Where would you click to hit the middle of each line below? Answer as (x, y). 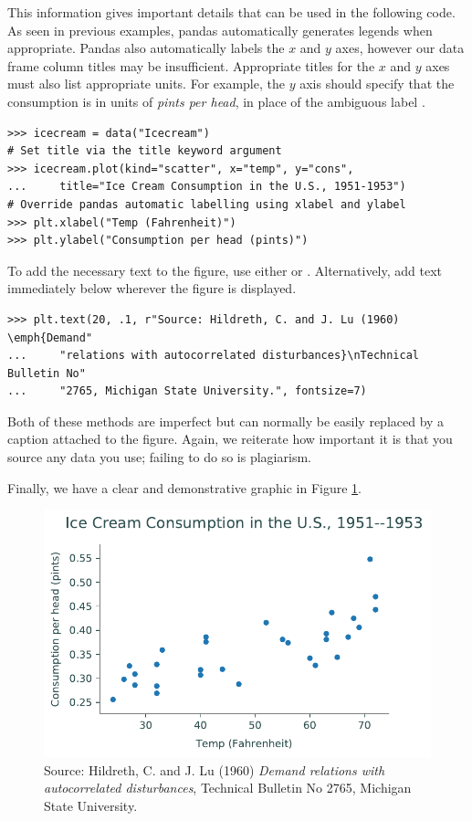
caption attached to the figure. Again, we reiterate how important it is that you (230, 439)
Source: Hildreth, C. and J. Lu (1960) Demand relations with (215, 769)
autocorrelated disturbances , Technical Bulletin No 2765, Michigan (228, 788)
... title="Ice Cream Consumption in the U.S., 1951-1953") (207, 187)
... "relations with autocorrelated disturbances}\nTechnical (214, 356)
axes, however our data (400, 48)
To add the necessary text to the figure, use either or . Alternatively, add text (225, 270)
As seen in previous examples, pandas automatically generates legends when (220, 30)
